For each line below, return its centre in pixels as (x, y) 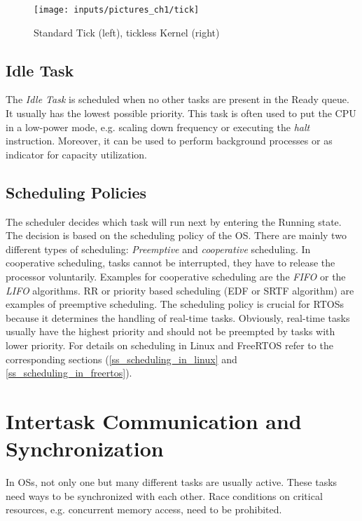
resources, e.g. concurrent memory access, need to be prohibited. (144, 509)
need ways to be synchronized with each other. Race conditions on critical (164, 495)
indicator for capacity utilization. (76, 154)
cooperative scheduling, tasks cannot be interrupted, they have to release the (170, 263)
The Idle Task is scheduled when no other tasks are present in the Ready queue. (177, 99)
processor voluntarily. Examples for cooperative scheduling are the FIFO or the (176, 276)
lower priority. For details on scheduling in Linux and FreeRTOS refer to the (169, 345)
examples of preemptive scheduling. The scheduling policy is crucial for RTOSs (175, 304)
